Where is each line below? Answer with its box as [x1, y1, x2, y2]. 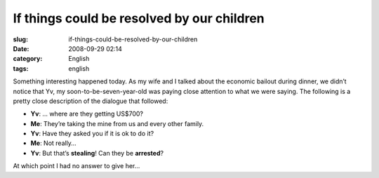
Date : [13, 44, 29, 53]
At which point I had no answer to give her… [13, 162, 140, 170]
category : [13, 55, 43, 63]
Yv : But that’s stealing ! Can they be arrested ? [30, 149, 164, 157]
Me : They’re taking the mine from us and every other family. [30, 119, 204, 128]
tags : [13, 64, 29, 73]
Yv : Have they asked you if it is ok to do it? [30, 130, 154, 138]
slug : [13, 35, 28, 43]
